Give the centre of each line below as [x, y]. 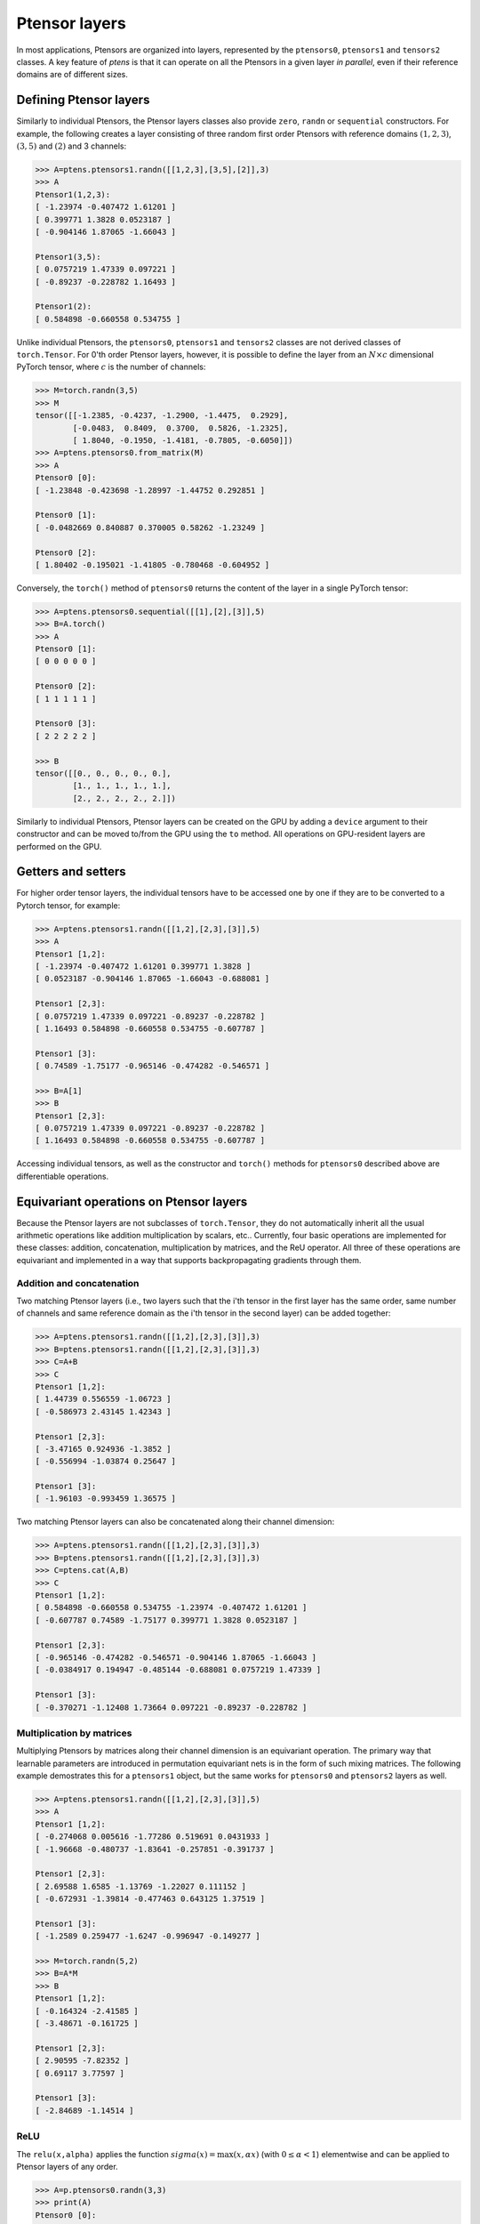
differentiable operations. [63, 1176]
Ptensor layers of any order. [68, 2166]
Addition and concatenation [78, 1283]
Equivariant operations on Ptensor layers [132, 1201]
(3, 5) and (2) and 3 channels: [72, 146]
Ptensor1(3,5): [68, 257]
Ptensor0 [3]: [66, 724]
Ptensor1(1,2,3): [73, 194]
